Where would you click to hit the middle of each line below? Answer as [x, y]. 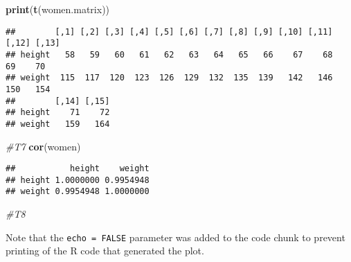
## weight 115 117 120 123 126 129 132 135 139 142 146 [169, 78]
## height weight [78, 169]
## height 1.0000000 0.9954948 [78, 180]
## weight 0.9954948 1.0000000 [78, 192]
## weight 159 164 [58, 124]
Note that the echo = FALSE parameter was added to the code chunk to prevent [175, 237]
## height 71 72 [58, 113]
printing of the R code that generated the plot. [105, 251]
